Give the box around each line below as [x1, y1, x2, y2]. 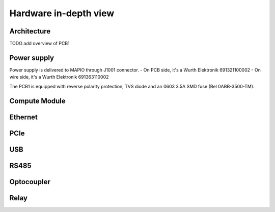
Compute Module [9, 96, 66, 105]
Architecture [9, 27, 51, 36]
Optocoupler [9, 178, 51, 186]
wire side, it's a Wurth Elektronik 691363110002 [9, 74, 109, 80]
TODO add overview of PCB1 [9, 41, 70, 47]
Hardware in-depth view [9, 8, 115, 19]
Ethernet [9, 113, 38, 121]
